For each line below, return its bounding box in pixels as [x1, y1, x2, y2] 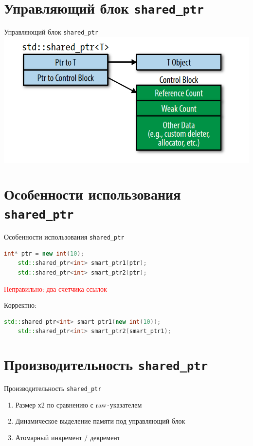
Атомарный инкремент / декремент [15, 432, 120, 443]
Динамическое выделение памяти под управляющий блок [15, 416, 185, 426]
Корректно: [4, 300, 36, 310]
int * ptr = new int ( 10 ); [4, 250, 84, 257]
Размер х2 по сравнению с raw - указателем [15, 399, 142, 409]
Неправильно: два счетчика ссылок [4, 283, 107, 294]
